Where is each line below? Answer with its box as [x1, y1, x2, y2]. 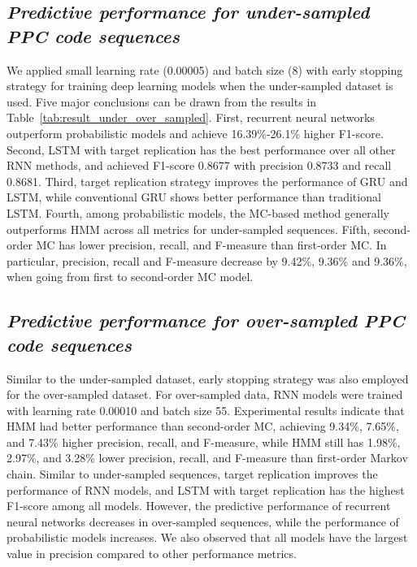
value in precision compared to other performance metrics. [7, 545, 297, 562]
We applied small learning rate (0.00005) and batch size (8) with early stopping [7, 61, 403, 78]
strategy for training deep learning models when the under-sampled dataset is [7, 77, 393, 94]
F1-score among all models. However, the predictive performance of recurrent [7, 497, 391, 514]
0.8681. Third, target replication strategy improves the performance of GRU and [7, 172, 408, 189]
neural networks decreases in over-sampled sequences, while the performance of [7, 513, 399, 530]
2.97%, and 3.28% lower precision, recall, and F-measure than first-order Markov [7, 449, 408, 466]
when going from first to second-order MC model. [7, 268, 254, 285]
